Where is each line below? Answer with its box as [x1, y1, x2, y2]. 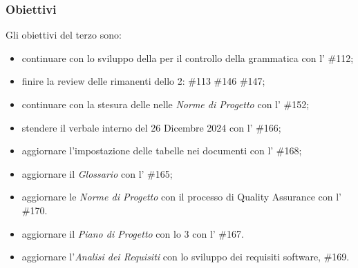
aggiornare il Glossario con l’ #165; [21, 166, 173, 181]
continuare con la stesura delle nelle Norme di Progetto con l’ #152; [21, 97, 310, 111]
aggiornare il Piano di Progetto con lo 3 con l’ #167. [21, 226, 244, 240]
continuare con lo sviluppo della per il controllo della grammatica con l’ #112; [21, 50, 354, 65]
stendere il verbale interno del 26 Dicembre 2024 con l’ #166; [21, 120, 281, 134]
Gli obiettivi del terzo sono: [6, 28, 122, 42]
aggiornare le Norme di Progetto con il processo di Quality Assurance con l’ [21, 189, 341, 204]
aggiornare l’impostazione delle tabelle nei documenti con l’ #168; [21, 143, 302, 158]
